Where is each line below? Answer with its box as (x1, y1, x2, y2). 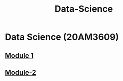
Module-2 (5, 68, 36, 77)
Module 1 (5, 51, 34, 60)
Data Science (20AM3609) (5, 31, 119, 43)
